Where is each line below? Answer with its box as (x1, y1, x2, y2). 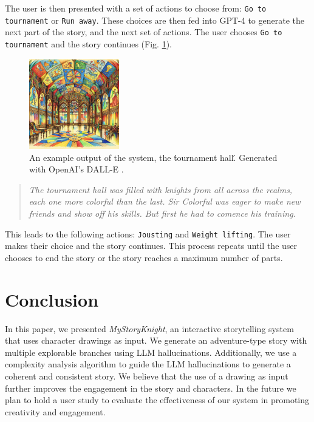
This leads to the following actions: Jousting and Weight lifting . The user (5, 227, 291, 240)
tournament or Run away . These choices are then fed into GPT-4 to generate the (5, 13, 304, 26)
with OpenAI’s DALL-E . (29, 163, 124, 175)
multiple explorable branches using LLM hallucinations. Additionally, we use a (5, 345, 297, 358)
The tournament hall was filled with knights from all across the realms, (29, 183, 293, 196)
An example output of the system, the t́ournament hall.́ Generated (29, 151, 278, 163)
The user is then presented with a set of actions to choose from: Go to (5, 2, 267, 14)
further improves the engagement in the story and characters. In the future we (5, 381, 296, 394)
